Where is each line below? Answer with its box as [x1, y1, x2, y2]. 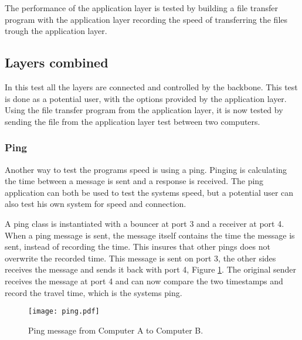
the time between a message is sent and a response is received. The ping [5, 175, 264, 187]
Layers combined [5, 53, 108, 72]
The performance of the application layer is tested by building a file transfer [5, 2, 278, 13]
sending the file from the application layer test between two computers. [5, 115, 260, 127]
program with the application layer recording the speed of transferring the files [5, 13, 288, 25]
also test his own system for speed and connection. [5, 198, 186, 210]
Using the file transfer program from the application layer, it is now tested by [5, 104, 283, 116]
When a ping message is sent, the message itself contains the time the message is [5, 229, 295, 241]
